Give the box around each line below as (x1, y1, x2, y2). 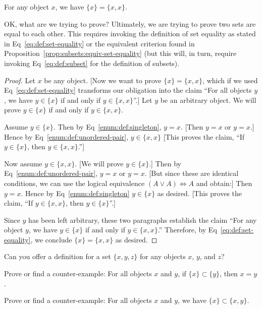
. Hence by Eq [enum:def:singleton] (21, 188, 130, 198)
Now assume (4, 158, 42, 168)
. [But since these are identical (144, 168, 239, 178)
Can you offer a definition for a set (4, 251, 111, 262)
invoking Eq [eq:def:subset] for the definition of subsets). (4, 57, 180, 68)
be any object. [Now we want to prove (44, 75, 162, 85)
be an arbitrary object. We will (160, 94, 256, 105)
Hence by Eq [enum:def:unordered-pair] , (4, 131, 129, 142)
